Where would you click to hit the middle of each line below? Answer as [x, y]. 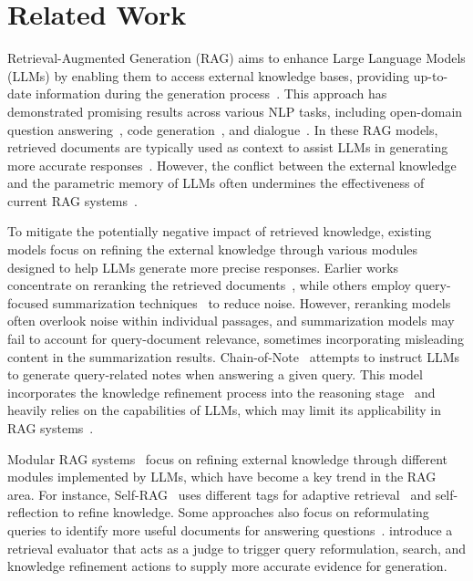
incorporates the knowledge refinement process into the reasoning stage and [221, 392]
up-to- [431, 75]
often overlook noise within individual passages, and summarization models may [231, 321]
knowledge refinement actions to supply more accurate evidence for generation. [227, 566]
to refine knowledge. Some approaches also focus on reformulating [246, 512]
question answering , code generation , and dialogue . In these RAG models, [223, 129]
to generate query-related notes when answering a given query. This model [215, 374]
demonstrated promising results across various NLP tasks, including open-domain [235, 111]
